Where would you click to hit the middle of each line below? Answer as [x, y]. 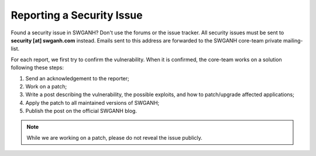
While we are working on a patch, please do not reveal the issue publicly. [115, 137]
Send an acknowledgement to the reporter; [77, 78]
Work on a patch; [46, 86]
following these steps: [37, 68]
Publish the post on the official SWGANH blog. [81, 111]
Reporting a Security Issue [77, 15]
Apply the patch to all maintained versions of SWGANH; [92, 102]
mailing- [293, 40]
